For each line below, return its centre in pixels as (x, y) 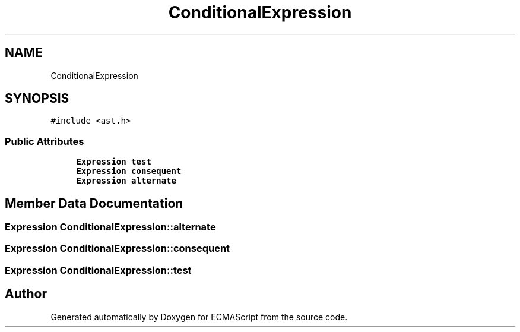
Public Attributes (45, 141)
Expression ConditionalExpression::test (98, 270)
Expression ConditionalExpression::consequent (118, 249)
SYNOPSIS (37, 99)
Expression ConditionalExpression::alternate (110, 227)
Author (26, 294)
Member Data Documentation (94, 203)
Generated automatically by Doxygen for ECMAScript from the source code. (199, 317)
